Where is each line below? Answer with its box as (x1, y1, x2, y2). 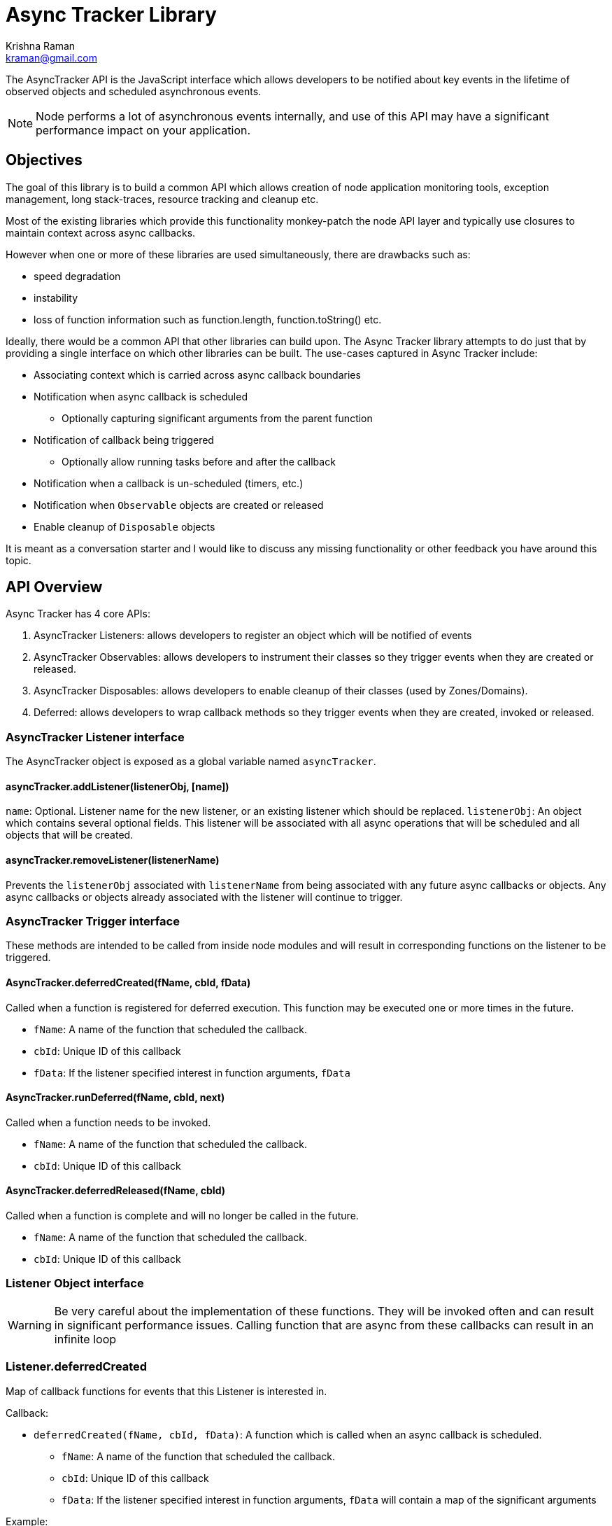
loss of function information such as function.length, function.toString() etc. (34, 313, 382, 325)
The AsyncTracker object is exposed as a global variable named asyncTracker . (6, 755, 376, 768)
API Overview (6, 578, 103, 596)
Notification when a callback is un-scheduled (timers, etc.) (34, 477, 304, 489)
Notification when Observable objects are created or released (34, 498, 324, 511)
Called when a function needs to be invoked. (6, 1116, 211, 1128)
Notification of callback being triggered (34, 433, 214, 446)
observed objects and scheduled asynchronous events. (6, 85, 262, 97)
